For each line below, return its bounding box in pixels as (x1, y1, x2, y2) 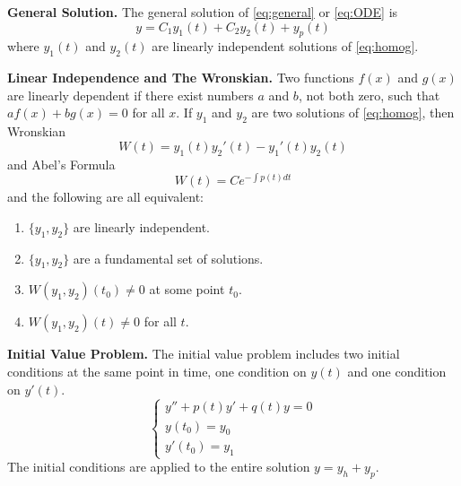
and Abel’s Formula (7, 154, 116, 173)
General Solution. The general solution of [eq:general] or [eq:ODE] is (7, 3, 398, 21)
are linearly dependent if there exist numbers (7, 85, 254, 104)
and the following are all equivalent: (7, 187, 204, 206)
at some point (149, 280, 225, 299)
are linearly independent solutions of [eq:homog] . (152, 37, 419, 56)
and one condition (347, 362, 447, 381)
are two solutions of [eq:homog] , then (251, 103, 455, 122)
